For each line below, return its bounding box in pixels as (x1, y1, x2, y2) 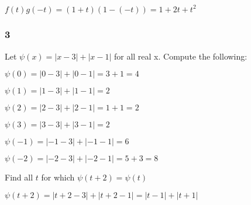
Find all (5, 171, 33, 183)
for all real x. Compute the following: (114, 50, 247, 62)
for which (41, 171, 75, 183)
